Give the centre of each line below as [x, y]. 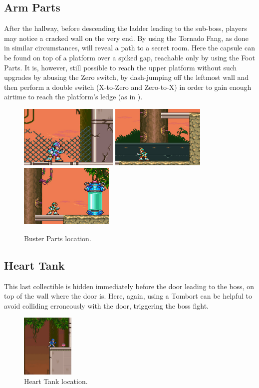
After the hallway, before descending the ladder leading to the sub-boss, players [126, 28]
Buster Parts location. [58, 238]
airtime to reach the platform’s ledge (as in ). [73, 97]
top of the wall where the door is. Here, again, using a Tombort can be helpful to [128, 296]
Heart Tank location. [56, 381]
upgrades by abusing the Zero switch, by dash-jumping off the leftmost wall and [127, 77]
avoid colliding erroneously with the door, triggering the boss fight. [106, 305]
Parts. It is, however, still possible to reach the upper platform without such [121, 67]
